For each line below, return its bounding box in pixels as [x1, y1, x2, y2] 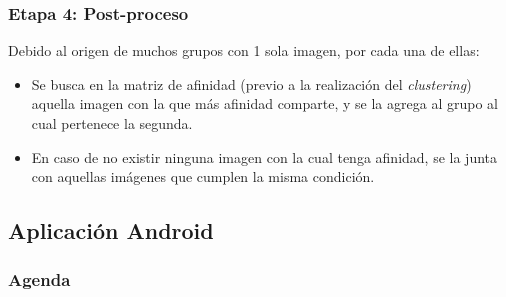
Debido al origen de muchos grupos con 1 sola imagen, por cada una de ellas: [8, 40, 480, 61]
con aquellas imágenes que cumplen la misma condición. [31, 166, 375, 187]
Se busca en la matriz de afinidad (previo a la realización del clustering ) [31, 73, 472, 94]
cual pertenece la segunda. [31, 113, 193, 133]
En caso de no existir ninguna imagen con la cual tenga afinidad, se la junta [31, 146, 498, 167]
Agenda [8, 267, 71, 292]
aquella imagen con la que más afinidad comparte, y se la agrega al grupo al [31, 93, 498, 114]
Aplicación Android [8, 215, 214, 246]
